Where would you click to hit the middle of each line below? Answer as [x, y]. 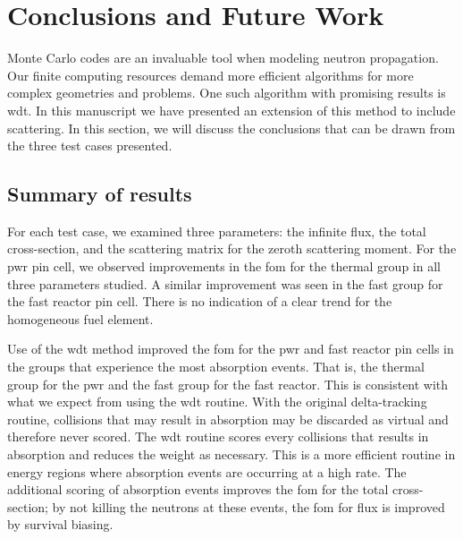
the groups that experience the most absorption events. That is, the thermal [216, 367]
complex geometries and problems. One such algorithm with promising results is [227, 93]
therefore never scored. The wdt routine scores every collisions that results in [218, 436]
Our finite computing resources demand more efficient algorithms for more [210, 75]
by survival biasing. [60, 524]
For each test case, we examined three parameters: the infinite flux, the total [217, 231]
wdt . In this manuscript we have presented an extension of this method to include [231, 110]
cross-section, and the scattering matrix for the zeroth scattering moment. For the [232, 248]
